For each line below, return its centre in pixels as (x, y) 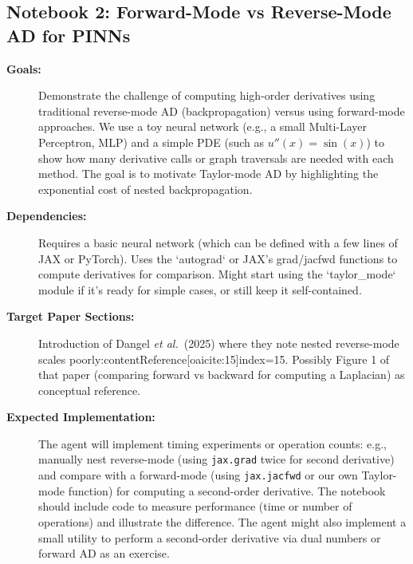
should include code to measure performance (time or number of (195, 506)
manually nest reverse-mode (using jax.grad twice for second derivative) (216, 459)
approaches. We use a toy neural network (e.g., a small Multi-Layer (203, 126)
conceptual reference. (90, 390)
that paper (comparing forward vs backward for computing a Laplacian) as (222, 375)
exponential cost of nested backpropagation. (146, 189)
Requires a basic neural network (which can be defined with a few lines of (218, 242)
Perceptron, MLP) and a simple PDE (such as (151, 142)
